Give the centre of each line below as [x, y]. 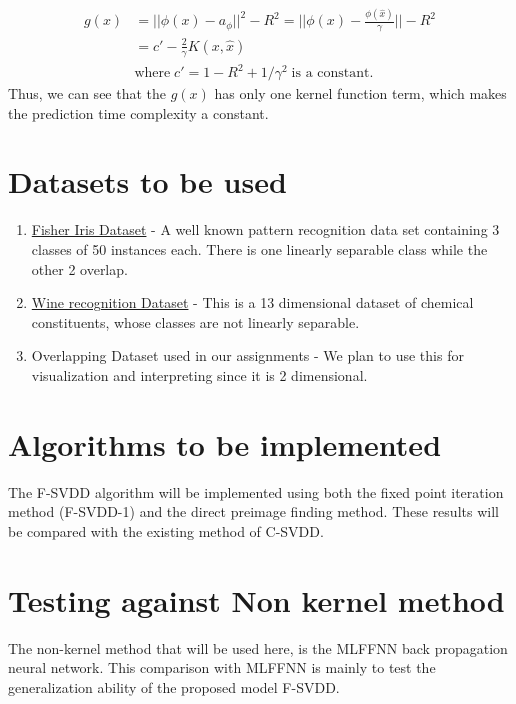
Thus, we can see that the [87, 93]
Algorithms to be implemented [225, 443]
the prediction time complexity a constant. [138, 112]
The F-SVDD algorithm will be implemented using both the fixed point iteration [256, 491]
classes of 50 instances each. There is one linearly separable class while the [259, 248]
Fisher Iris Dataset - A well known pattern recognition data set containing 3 [265, 229]
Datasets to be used [147, 181]
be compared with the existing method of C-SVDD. [166, 530]
